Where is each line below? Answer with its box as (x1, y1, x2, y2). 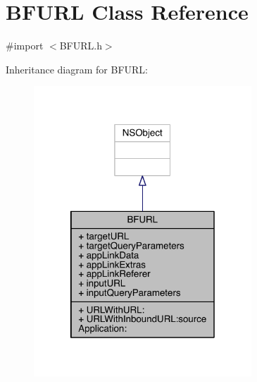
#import (6, 38, 44, 53)
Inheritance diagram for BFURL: (6, 61, 148, 76)
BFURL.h (59, 38, 102, 53)
